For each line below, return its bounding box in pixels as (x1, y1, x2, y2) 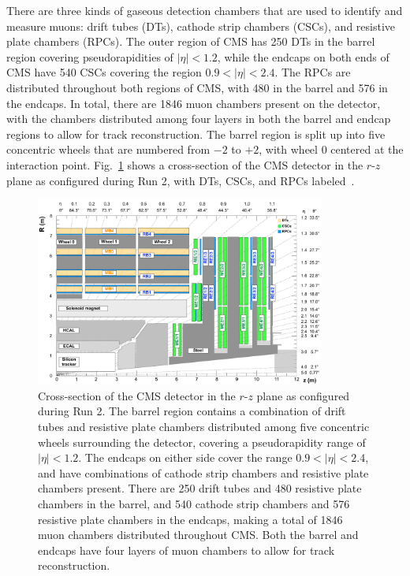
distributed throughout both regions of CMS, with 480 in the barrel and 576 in (6, 79, 388, 95)
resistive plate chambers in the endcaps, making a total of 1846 (38, 511, 343, 527)
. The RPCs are (274, 64, 351, 80)
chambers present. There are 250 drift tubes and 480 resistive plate (38, 480, 362, 496)
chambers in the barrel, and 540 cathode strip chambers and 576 (38, 495, 350, 511)
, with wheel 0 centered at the (259, 141, 404, 158)
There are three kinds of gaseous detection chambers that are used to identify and (6, 2, 403, 18)
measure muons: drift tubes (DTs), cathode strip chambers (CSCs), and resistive (6, 17, 396, 34)
